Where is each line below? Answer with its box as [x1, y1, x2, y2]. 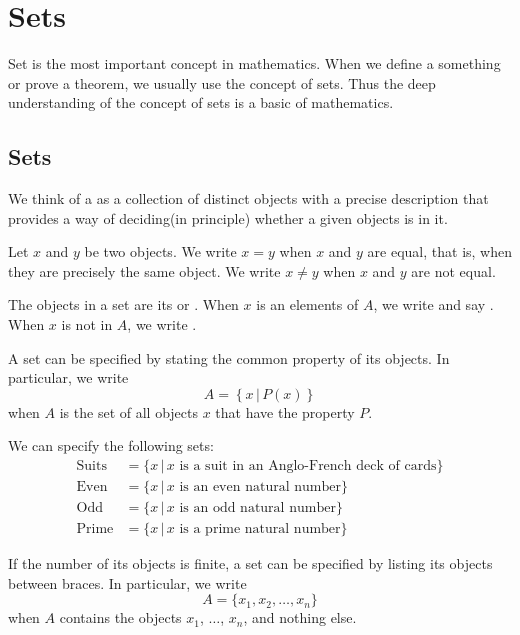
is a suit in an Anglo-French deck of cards [179, 459, 437, 474]
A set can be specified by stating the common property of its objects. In [8, 347, 450, 368]
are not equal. [411, 260, 496, 281]
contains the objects [59, 607, 182, 628]
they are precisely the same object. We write [8, 260, 281, 281]
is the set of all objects [59, 401, 198, 422]
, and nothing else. [243, 607, 357, 628]
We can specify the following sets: [8, 435, 214, 456]
